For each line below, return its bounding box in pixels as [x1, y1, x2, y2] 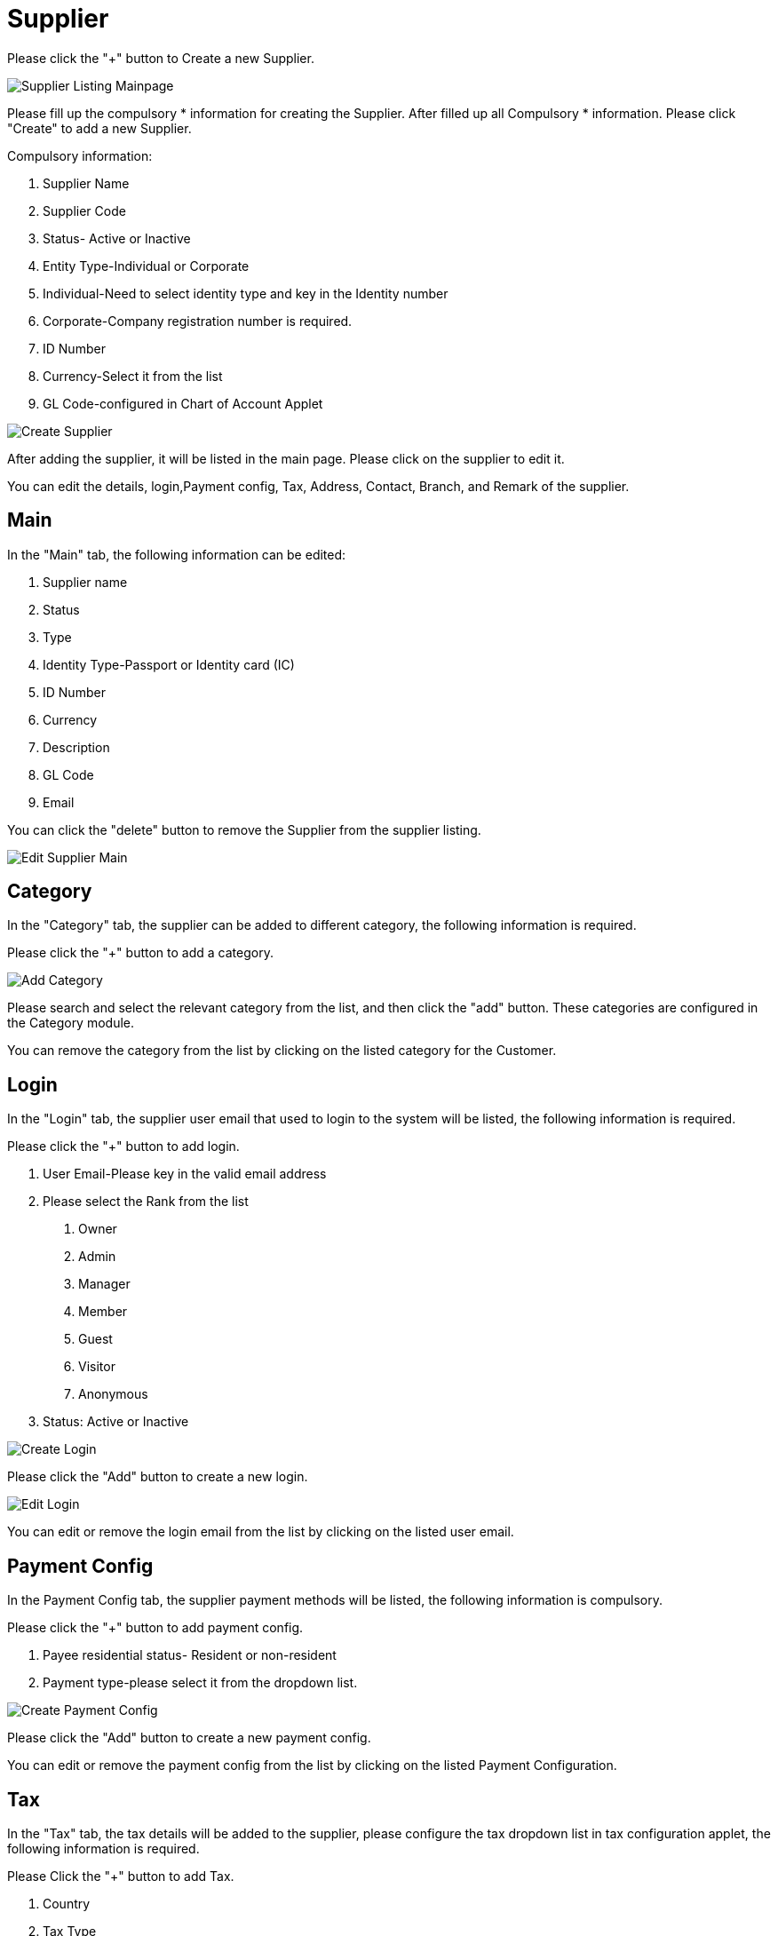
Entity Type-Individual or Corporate [43, 258, 250, 274]
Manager [78, 1276, 131, 1292]
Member [78, 1304, 128, 1320]
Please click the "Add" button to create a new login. [7, 1469, 308, 1485]
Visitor [78, 1359, 115, 1375]
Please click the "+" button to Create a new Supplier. [7, 50, 314, 66]
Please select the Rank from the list [43, 1194, 249, 1210]
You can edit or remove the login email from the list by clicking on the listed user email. [7, 1524, 514, 1540]
